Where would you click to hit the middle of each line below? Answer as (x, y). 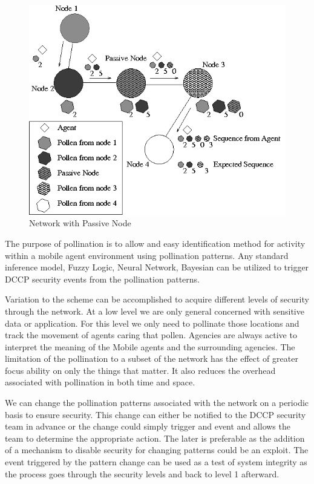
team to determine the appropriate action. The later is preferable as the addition (155, 438)
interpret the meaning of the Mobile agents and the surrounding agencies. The (150, 346)
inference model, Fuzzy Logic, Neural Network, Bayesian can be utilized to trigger (157, 267)
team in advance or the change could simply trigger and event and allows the (148, 426)
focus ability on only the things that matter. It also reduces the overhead (140, 370)
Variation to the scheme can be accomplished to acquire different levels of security (157, 299)
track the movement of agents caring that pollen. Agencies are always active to (151, 335)
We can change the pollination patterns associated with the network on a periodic (157, 403)
